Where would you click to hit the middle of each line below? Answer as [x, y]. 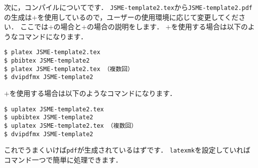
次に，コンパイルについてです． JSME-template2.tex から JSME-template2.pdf [128, 7]
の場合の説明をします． [125, 27]
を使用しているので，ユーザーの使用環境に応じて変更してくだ [138, 17]
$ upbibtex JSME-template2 [49, 118]
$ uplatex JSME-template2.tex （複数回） [71, 126]
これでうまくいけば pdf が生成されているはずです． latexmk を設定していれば [127, 150]
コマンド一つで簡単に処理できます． [63, 159]
